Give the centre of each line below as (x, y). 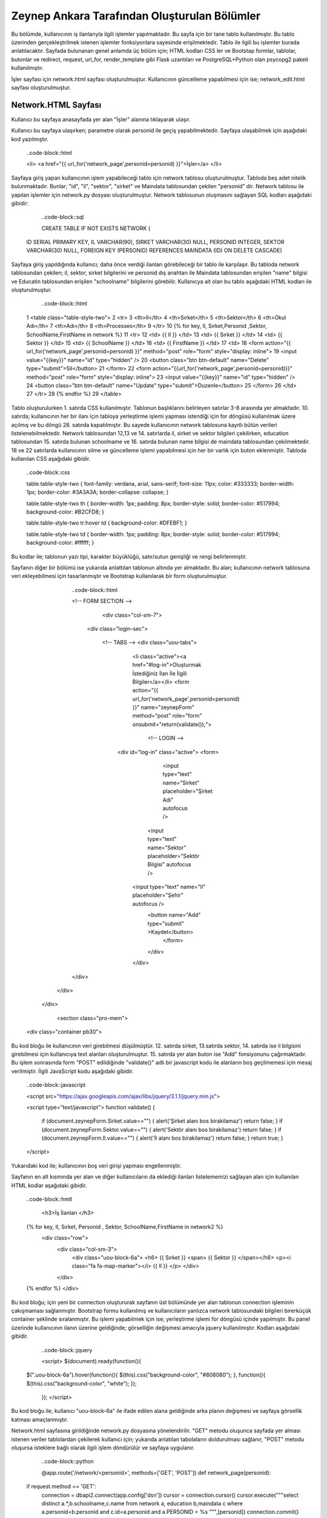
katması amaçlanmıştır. (40, 1419)
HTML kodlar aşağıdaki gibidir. (49, 1185)
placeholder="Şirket (188, 791)
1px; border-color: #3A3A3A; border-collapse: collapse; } (97, 492)
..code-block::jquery (67, 1350)
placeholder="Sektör (173, 856)
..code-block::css (48, 472)
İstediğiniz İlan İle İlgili (160, 673)
